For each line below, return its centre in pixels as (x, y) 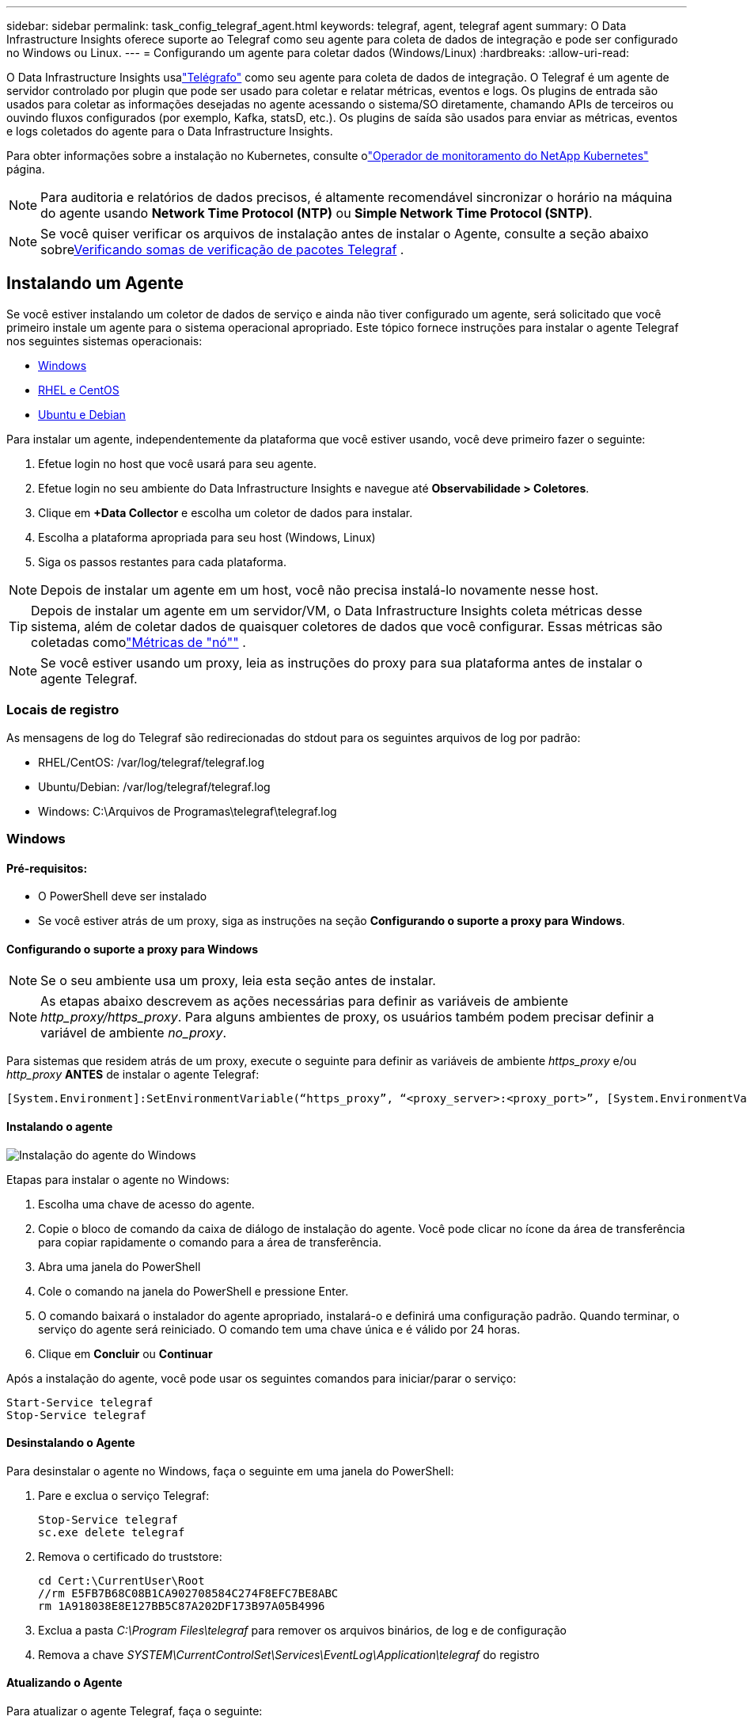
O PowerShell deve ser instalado (123, 896)
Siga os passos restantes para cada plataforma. (163, 561)
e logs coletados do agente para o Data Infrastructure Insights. (170, 131)
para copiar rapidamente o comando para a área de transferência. (210, 1242)
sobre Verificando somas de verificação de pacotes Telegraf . (222, 249)
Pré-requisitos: (47, 868)
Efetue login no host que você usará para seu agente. (178, 463)
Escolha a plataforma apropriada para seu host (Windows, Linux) (207, 537)
